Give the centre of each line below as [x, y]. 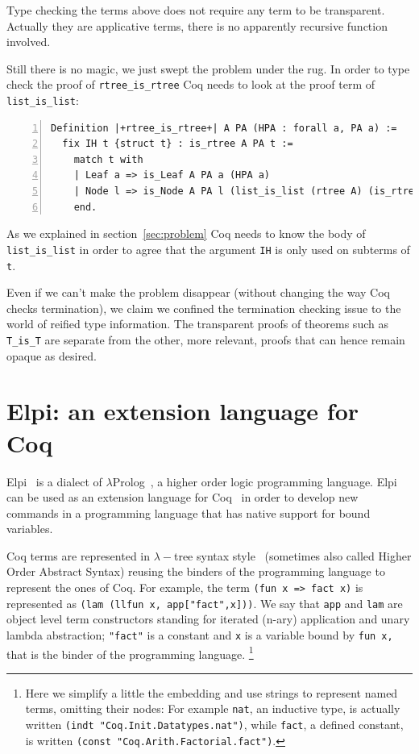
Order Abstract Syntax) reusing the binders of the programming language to [196, 571]
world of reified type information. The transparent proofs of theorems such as [197, 324]
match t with [108, 159]
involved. [29, 42]
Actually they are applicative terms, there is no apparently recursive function [197, 25]
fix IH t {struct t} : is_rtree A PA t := [178, 144]
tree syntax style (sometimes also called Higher [292, 555]
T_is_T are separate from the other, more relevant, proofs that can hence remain [206, 339]
